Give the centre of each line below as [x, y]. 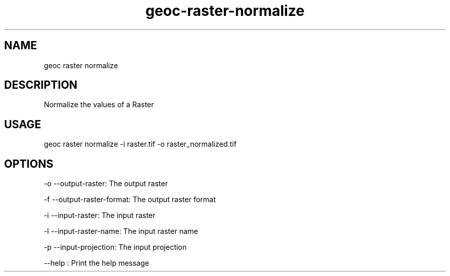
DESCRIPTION [41, 85]
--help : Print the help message [97, 263]
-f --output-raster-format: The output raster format [130, 200]
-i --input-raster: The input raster [100, 215]
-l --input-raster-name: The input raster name [121, 231]
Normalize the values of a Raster [99, 105]
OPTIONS [29, 164]
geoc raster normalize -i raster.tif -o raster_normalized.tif [140, 144]
